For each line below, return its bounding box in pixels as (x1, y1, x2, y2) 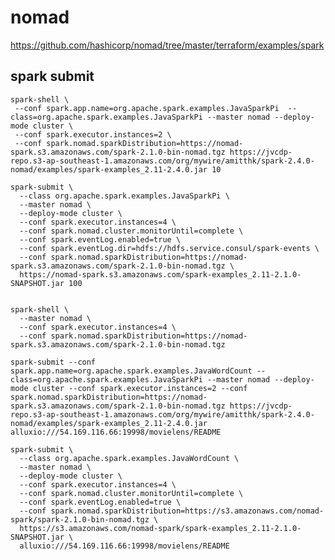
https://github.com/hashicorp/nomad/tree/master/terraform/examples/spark (10, 39, 325, 51)
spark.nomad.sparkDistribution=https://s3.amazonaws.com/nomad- (50, 506, 325, 516)
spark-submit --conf (10, 357, 97, 367)
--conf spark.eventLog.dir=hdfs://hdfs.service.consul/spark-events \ (19, 243, 320, 253)
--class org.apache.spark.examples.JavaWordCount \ (19, 453, 240, 463)
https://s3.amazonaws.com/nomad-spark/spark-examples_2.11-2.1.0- (19, 523, 302, 533)
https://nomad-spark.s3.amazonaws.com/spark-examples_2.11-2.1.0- (19, 269, 302, 280)
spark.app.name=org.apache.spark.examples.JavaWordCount (10, 366, 253, 376)
